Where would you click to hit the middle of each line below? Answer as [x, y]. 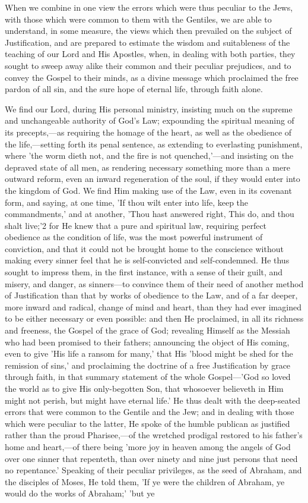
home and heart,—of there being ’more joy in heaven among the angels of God [148, 446]
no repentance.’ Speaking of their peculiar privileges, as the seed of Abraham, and [153, 470]
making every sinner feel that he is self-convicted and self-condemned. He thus [147, 260]
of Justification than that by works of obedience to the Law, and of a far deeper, [151, 295]
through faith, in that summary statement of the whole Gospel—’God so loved [148, 377]
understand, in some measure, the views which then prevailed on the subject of [148, 31]
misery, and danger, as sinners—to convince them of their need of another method [154, 283]
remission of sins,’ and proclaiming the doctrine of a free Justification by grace [148, 365]
